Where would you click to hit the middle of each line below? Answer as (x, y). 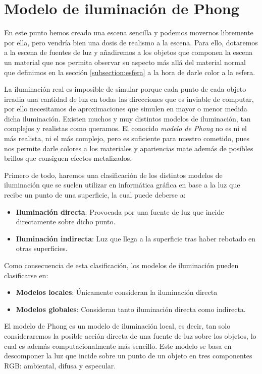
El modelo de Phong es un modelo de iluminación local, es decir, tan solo (117, 326)
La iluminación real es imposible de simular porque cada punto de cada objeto (125, 89)
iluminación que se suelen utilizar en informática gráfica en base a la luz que (122, 185)
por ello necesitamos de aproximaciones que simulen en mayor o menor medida (126, 109)
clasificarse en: (26, 275)
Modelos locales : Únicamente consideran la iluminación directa (117, 292)
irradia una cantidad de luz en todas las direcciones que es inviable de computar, (129, 99)
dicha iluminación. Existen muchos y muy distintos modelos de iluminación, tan (127, 118)
